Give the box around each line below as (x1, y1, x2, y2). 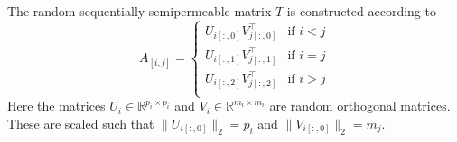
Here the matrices (7, 96, 106, 115)
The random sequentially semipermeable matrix (7, 2, 272, 20)
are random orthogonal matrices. (269, 96, 451, 115)
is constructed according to (286, 2, 436, 20)
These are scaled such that (7, 113, 154, 132)
